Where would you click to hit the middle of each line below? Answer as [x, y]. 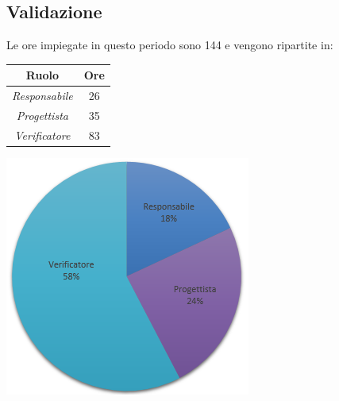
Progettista [42, 115]
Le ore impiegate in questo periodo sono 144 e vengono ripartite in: [170, 45]
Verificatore [42, 135]
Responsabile [42, 96]
